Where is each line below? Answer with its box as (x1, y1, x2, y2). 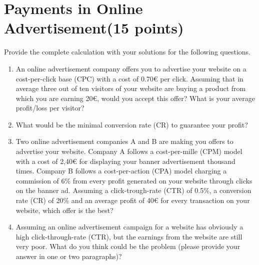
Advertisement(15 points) (4, 17, 184, 38)
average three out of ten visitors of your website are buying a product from (15, 83, 246, 93)
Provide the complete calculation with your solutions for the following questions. (4, 46, 250, 57)
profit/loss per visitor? (15, 102, 84, 113)
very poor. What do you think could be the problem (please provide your (15, 241, 240, 251)
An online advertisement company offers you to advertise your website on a (15, 63, 246, 73)
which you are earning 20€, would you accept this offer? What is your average (15, 92, 255, 103)
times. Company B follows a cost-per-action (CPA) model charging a (15, 165, 227, 176)
